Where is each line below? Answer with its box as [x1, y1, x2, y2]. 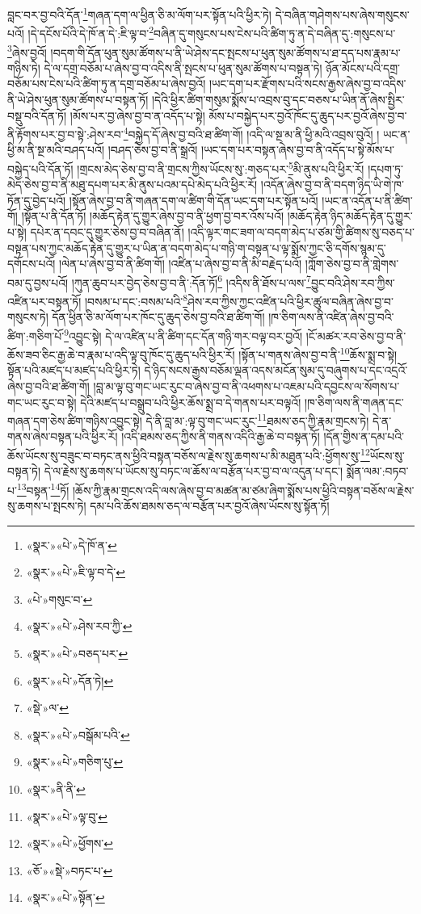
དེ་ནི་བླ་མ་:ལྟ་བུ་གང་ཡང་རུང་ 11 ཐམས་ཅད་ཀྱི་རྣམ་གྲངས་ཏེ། [145, 410, 369, 429]
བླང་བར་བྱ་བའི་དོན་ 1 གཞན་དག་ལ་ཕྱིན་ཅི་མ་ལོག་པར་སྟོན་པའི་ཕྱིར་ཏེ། [7, 4, 272, 23]
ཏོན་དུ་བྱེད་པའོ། [7, 191, 66, 208]
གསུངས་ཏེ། [7, 308, 48, 325]
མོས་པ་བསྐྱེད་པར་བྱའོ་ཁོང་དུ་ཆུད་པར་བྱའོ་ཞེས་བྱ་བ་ [208, 107, 407, 124]
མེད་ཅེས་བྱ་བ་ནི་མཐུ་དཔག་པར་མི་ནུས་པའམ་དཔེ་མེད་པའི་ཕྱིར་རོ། [7, 176, 258, 193]
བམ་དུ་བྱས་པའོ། [7, 274, 69, 291]
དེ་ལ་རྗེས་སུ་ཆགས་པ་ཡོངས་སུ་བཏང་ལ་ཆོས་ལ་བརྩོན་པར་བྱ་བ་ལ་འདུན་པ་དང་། [44, 463, 343, 480]
